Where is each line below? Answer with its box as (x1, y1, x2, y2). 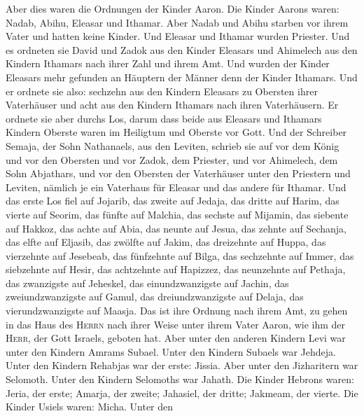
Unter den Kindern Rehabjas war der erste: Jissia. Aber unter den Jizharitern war (6, 358, 358, 373)
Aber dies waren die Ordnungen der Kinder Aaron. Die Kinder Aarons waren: (6, 1, 339, 15)
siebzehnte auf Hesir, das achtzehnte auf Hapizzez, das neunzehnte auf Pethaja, (6, 262, 346, 277)
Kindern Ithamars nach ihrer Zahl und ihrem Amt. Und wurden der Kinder (6, 56, 330, 71)
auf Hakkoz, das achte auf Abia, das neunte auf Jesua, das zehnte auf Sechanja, (6, 221, 347, 235)
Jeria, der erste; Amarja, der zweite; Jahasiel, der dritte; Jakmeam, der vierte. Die (6, 385, 358, 400)
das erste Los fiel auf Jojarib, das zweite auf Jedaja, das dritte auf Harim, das (6, 193, 339, 208)
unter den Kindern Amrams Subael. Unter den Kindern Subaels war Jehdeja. (6, 344, 336, 359)
